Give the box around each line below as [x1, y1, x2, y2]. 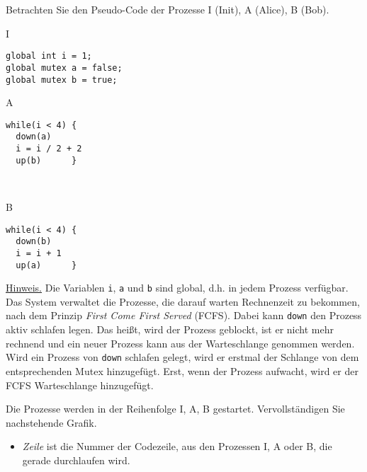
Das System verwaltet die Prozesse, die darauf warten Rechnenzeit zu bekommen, [6, 294, 360, 309]
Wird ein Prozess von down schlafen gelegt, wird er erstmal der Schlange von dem [6, 350, 359, 364]
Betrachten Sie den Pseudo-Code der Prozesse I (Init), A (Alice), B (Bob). [6, 2, 329, 16]
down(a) [16, 132, 52, 142]
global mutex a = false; [6, 62, 123, 73]
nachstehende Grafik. [6, 415, 97, 430]
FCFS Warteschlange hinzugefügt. [6, 377, 154, 392]
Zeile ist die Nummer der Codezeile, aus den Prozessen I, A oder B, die [22, 439, 332, 454]
